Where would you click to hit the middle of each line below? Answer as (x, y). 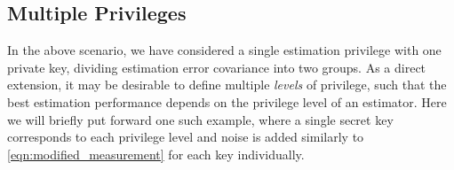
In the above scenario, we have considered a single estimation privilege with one (224, 50)
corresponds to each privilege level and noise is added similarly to (186, 137)
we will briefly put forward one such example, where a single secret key (200, 119)
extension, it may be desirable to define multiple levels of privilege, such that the (227, 85)
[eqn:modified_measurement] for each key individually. (156, 154)
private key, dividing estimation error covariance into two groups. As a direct (217, 67)
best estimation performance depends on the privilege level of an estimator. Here (227, 101)
